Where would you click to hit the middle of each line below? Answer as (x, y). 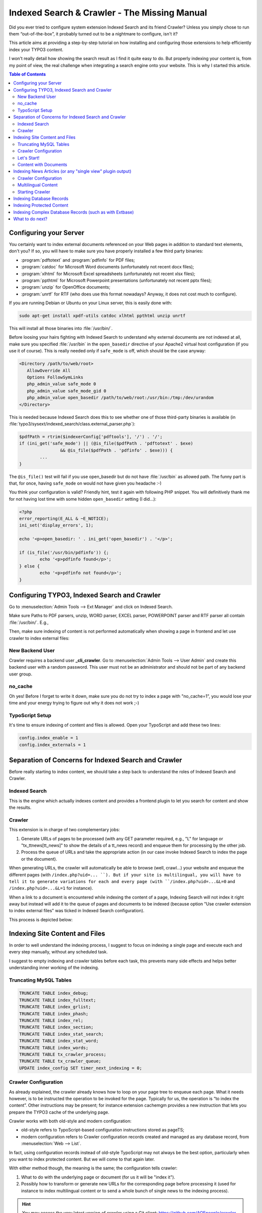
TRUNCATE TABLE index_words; (54, 1048)
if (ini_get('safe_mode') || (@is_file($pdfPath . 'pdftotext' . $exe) (106, 443)
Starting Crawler (34, 192)
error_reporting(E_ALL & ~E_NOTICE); (64, 519)
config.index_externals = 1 (52, 745)
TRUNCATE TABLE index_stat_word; (59, 1041)
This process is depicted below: (41, 919)
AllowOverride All (49, 370)
